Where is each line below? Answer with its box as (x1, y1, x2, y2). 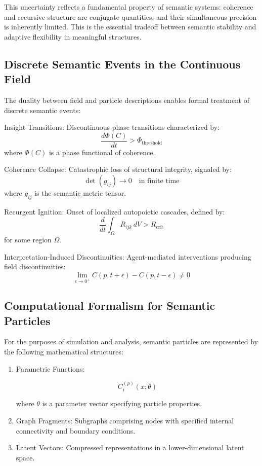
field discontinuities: (4, 261, 66, 272)
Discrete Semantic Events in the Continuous (4, 56, 241, 71)
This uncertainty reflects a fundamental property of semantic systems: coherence (4, 2, 253, 12)
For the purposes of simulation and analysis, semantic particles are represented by (4, 336, 258, 347)
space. (16, 452, 35, 462)
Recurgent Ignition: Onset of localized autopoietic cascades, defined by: (4, 206, 225, 217)
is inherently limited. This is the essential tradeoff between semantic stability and (4, 21, 256, 32)
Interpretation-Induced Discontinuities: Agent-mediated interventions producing (4, 251, 251, 262)
